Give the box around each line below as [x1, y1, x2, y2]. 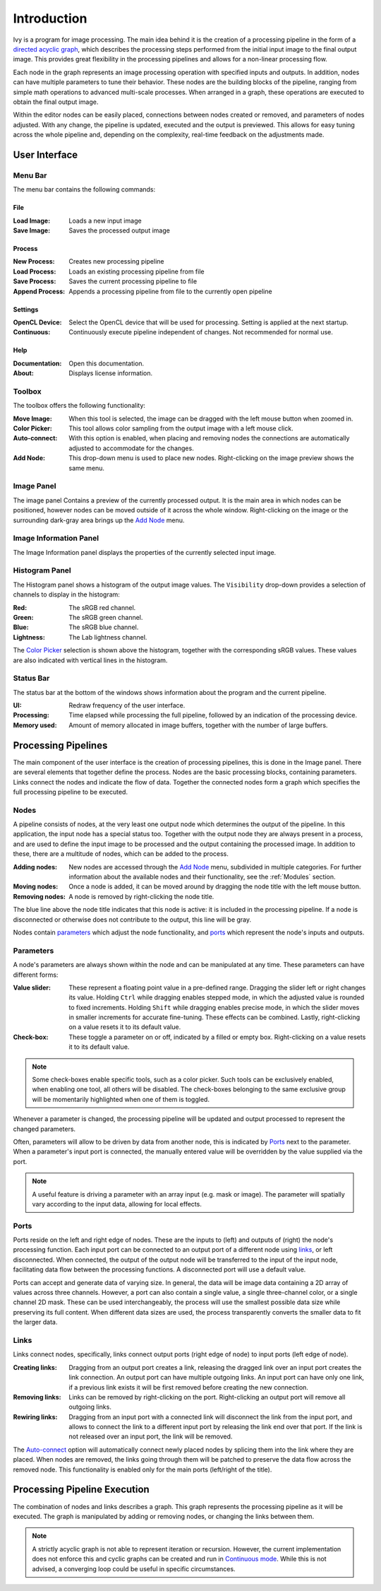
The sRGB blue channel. [68, 623, 139, 632]
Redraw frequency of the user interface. [68, 701, 186, 710]
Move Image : [13, 414, 52, 423]
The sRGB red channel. [68, 603, 136, 611]
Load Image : [13, 216, 51, 225]
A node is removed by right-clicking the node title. [68, 892, 214, 900]
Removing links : [13, 1392, 61, 1401]
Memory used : [13, 721, 57, 729]
